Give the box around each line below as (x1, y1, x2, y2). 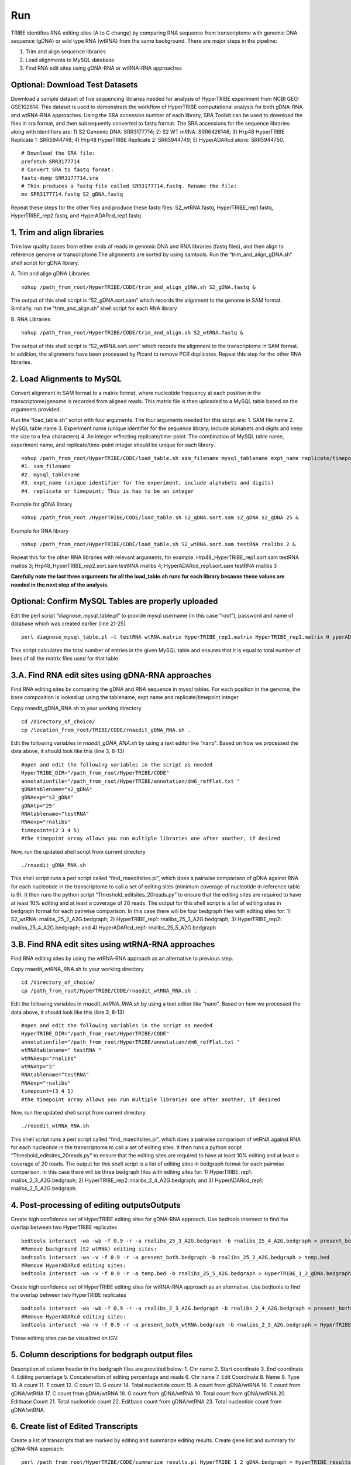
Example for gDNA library (11, 500, 73, 507)
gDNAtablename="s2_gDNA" (21, 786, 92, 792)
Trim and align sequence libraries (25, 48, 106, 55)
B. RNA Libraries (11, 315, 51, 322)
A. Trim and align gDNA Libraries (11, 270, 90, 277)
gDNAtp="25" (21, 802, 56, 809)
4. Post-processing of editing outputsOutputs (11, 1200, 181, 1210)
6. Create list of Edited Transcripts (11, 1422, 139, 1432)
